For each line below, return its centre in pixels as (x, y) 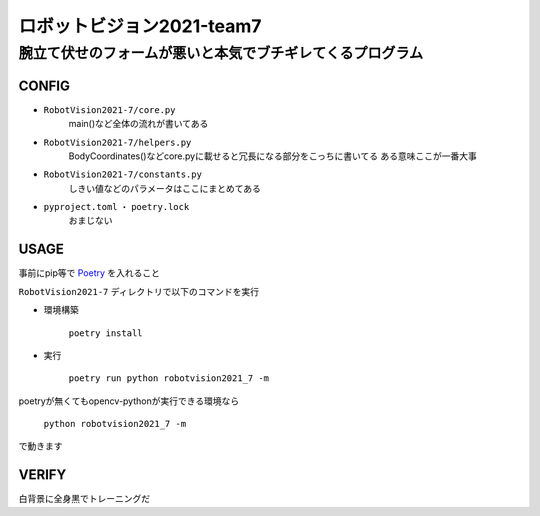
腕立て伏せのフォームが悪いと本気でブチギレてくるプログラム (221, 53)
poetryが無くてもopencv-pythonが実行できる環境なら (129, 401)
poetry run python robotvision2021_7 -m (169, 378)
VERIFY (42, 475)
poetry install (106, 333)
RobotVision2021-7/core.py (109, 109)
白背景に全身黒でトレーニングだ (84, 499)
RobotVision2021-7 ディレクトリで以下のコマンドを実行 (139, 291)
